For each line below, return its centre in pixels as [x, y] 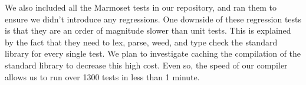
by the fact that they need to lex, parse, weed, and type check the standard [141, 42]
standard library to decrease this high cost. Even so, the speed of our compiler [146, 65]
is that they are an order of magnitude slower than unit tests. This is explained [148, 30]
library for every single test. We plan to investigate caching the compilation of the [153, 53]
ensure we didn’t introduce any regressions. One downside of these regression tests [153, 19]
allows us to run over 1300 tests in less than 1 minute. [102, 76]
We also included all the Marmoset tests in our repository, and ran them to [141, 7]
